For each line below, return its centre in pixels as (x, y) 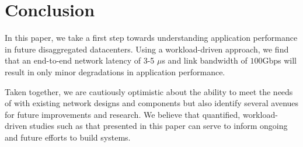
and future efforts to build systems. (68, 137)
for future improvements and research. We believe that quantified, (123, 114)
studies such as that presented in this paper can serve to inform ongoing (159, 126)
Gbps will (279, 60)
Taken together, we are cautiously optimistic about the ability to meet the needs (149, 91)
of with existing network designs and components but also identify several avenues (152, 103)
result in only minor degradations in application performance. (115, 71)
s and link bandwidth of (205, 60)
